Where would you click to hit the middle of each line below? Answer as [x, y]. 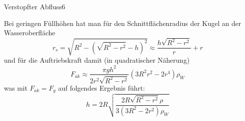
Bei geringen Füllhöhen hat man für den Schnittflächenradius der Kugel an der [123, 23]
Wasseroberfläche [30, 33]
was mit [16, 87]
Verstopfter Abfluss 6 [35, 6]
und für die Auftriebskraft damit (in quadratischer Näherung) [97, 60]
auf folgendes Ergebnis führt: [102, 87]
